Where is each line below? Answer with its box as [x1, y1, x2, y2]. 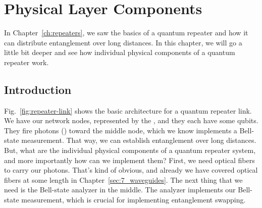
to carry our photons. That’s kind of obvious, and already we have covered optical [4, 165, 258, 175]
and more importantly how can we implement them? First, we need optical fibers [4, 154, 255, 165]
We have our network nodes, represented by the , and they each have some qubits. [4, 115, 258, 126]
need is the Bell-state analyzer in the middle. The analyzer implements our [4, 184, 236, 195]
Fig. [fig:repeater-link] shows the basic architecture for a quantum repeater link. [4, 105, 252, 116]
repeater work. [4, 57, 49, 67]
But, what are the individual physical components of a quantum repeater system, [4, 145, 256, 155]
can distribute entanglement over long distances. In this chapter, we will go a [4, 37, 242, 47]
